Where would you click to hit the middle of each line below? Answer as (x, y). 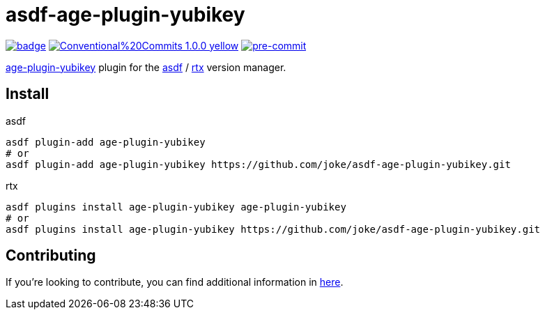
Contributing (51, 256)
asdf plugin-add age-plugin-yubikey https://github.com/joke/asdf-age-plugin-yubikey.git (258, 164)
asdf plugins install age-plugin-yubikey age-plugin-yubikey (176, 207)
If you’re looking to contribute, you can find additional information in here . (175, 282)
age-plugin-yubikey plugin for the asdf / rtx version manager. (146, 67)
